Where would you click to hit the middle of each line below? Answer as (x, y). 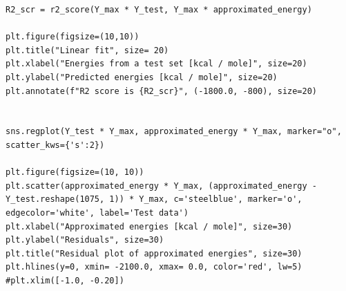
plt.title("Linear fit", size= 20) (87, 50)
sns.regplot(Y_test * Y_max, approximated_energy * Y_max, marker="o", (174, 132)
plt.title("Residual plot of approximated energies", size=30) (154, 253)
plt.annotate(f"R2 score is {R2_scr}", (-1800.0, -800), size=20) (162, 91)
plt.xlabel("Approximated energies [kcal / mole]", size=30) (149, 226)
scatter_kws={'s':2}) (55, 145)
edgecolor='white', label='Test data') (97, 213)
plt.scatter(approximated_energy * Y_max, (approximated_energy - (162, 186)
